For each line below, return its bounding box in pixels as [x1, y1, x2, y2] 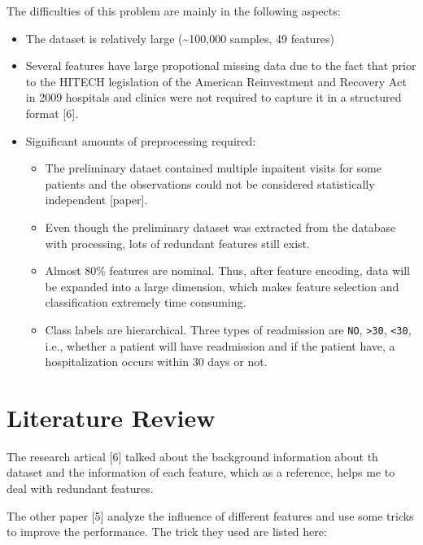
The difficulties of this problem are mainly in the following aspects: [7, 2, 341, 19]
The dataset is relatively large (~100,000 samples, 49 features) [25, 29, 335, 46]
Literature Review [7, 400, 216, 434]
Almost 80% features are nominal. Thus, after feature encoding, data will [45, 262, 410, 279]
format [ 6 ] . [25, 104, 79, 121]
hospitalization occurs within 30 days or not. [45, 353, 268, 370]
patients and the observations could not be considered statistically [45, 175, 375, 192]
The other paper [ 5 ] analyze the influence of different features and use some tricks [7, 507, 414, 524]
